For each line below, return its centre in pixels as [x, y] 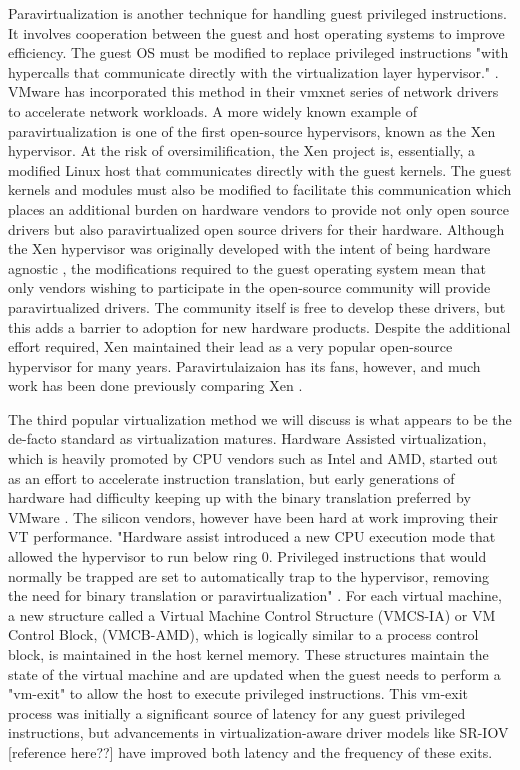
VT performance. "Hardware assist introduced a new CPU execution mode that [252, 536]
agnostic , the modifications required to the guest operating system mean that [247, 267]
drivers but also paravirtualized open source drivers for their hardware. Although [256, 228]
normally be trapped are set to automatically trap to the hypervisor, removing [249, 575]
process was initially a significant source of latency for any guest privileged [237, 712]
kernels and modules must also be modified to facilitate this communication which [260, 189]
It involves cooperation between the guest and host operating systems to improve [256, 32]
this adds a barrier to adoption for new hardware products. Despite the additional [259, 326]
